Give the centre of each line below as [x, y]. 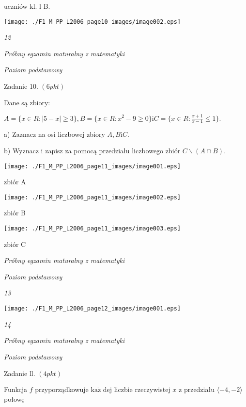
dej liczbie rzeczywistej [137, 389]
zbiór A [15, 182]
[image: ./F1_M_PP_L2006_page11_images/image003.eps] [92, 229]
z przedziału [197, 389]
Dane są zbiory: [27, 102]
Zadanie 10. [21, 86]
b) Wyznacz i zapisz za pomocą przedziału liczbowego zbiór [92, 150]
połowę [14, 399]
